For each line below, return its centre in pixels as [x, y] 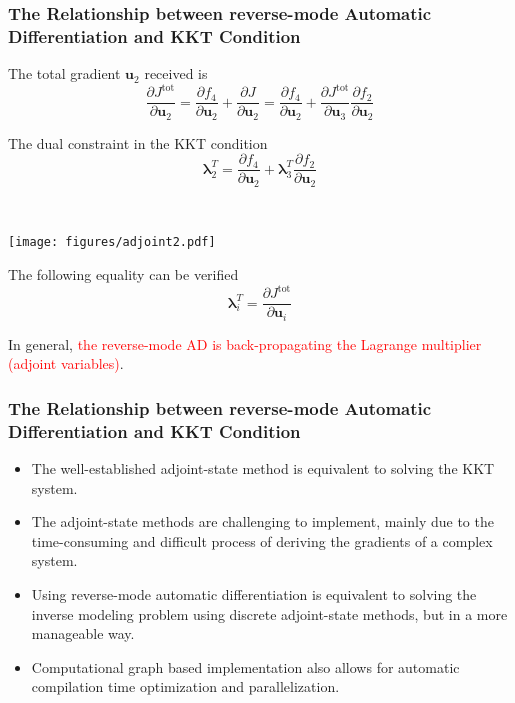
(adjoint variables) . [66, 363]
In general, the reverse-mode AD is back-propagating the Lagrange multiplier [245, 343]
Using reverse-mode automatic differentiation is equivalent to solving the [254, 594]
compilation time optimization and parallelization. [185, 686]
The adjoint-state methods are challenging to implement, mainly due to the [262, 521]
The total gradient [64, 73]
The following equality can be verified [123, 274]
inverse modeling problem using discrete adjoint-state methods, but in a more [269, 613]
